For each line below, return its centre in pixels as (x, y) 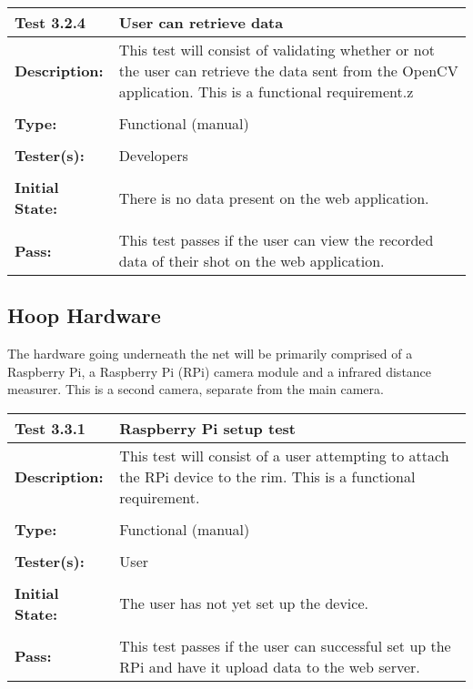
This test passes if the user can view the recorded (276, 240)
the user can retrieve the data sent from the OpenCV (288, 71)
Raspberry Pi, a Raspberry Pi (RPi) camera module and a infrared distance (220, 371)
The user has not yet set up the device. (244, 603)
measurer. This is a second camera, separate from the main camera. (196, 389)
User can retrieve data (201, 22)
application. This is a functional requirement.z (266, 91)
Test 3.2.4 (50, 22)
